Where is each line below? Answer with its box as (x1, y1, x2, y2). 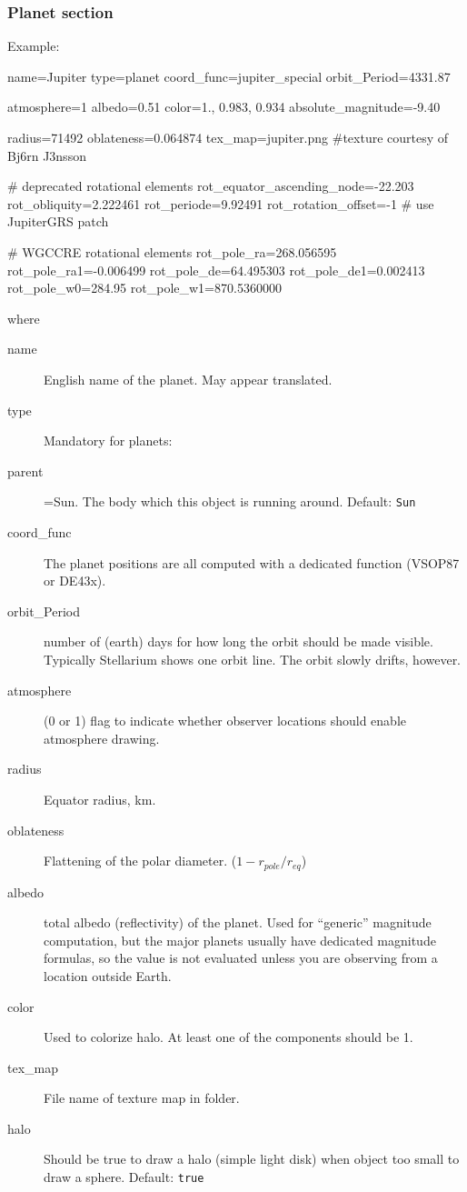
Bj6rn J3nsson (7, 145, 86, 165)
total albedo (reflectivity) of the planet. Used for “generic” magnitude (44, 913, 432, 932)
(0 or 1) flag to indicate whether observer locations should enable (44, 711, 406, 730)
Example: (7, 36, 60, 55)
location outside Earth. (44, 966, 172, 985)
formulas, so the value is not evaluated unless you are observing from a (44, 948, 438, 967)
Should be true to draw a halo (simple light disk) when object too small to (44, 1149, 460, 1168)
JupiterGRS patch (7, 212, 109, 231)
